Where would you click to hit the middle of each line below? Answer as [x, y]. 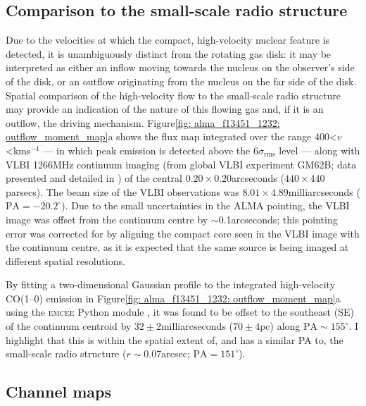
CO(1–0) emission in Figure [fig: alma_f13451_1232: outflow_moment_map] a [173, 298]
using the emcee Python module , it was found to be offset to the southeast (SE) [180, 312]
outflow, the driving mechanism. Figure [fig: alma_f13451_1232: [143, 122]
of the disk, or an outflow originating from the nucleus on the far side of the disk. [181, 81]
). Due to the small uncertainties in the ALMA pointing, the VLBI [206, 205]
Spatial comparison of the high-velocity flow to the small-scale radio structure [173, 95]
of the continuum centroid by [69, 326]
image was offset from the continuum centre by [107, 219]
